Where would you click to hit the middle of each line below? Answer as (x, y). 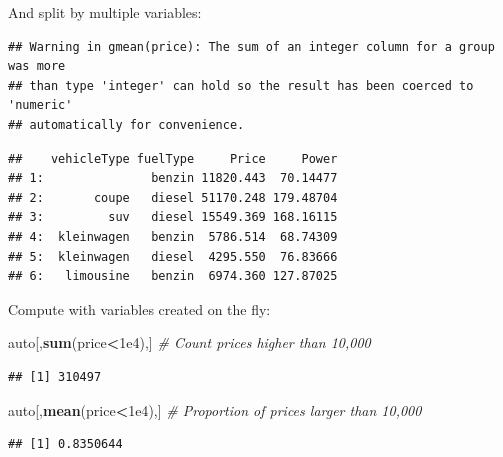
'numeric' (40, 105)
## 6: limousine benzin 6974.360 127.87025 (173, 276)
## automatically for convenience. (126, 124)
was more (37, 66)
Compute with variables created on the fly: (139, 308)
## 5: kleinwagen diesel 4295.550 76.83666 (173, 256)
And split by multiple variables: (105, 12)
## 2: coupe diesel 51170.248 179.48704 (173, 197)
